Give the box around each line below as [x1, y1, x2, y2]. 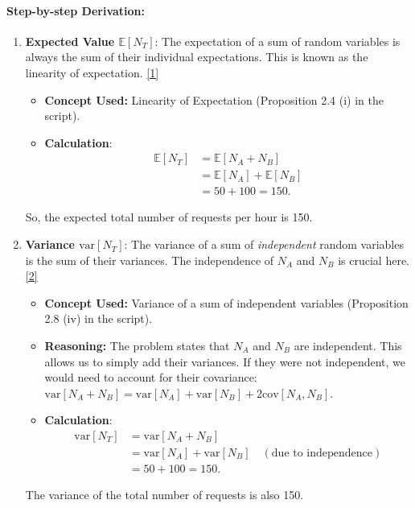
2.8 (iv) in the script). [44, 310, 153, 327]
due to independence [271, 448, 373, 460]
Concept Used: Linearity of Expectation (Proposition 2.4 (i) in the [44, 91, 384, 108]
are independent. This [294, 337, 402, 354]
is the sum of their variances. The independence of [25, 251, 274, 268]
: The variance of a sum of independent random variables [124, 236, 404, 253]
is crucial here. [338, 251, 410, 268]
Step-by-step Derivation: [6, 2, 145, 19]
